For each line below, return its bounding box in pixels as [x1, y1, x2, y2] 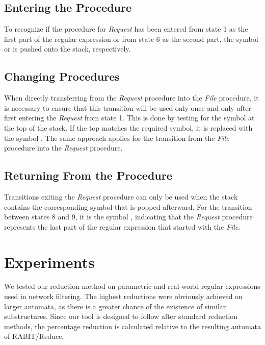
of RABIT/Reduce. [4, 331, 64, 341]
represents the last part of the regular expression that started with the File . [4, 221, 241, 232]
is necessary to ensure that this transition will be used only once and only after [4, 102, 251, 113]
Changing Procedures [4, 68, 120, 84]
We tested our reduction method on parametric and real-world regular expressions [4, 281, 260, 291]
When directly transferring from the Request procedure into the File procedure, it [4, 92, 259, 103]
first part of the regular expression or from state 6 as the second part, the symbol [4, 33, 258, 44]
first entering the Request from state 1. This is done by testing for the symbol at [4, 112, 255, 123]
